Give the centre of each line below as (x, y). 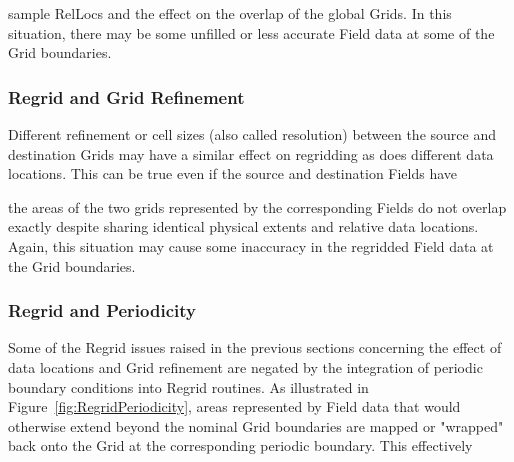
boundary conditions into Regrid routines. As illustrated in (188, 386)
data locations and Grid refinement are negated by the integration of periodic (245, 366)
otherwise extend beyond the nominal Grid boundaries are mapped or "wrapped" (256, 425)
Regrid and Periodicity (102, 310)
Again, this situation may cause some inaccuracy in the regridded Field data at (251, 245)
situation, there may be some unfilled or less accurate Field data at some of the (251, 32)
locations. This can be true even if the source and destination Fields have (233, 173)
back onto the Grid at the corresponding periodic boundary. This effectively (240, 445)
